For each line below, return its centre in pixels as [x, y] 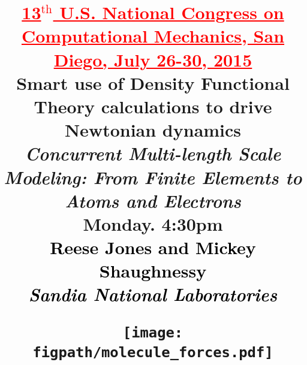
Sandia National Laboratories [153, 294]
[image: [153, 332]
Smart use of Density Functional [153, 82]
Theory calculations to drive [153, 106]
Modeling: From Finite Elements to [153, 177]
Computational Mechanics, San [153, 36]
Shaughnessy [153, 271]
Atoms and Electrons [153, 200]
